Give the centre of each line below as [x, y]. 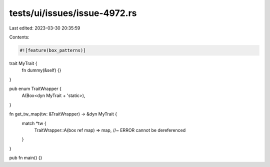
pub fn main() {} [26, 158]
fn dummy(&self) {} [41, 70]
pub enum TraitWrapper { [35, 89]
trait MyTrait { [23, 63]
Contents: [19, 37]
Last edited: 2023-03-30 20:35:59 [45, 28]
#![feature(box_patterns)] [53, 50]
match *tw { [34, 123]
